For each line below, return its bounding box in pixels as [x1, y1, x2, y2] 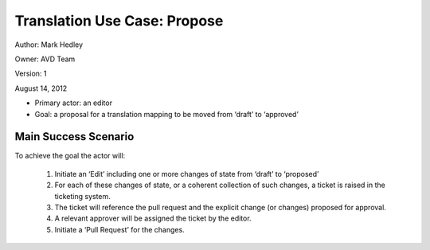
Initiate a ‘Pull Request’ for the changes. [54, 225, 185, 234]
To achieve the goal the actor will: [14, 151, 126, 161]
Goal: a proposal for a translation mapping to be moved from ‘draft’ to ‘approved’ [34, 109, 299, 119]
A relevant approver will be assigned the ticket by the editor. [54, 213, 252, 223]
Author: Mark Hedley [14, 40, 84, 49]
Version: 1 [14, 68, 47, 79]
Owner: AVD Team [14, 54, 76, 64]
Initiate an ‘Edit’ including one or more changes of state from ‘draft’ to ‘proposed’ [54, 169, 319, 178]
